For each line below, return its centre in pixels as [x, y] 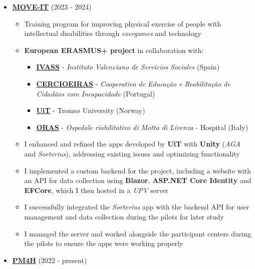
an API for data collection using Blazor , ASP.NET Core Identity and [138, 180]
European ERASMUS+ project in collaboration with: [114, 50]
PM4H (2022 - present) [50, 260]
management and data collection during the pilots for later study [124, 216]
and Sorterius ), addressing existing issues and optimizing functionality [132, 153]
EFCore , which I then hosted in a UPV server [96, 190]
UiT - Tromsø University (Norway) [91, 110]
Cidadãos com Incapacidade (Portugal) [96, 93]
